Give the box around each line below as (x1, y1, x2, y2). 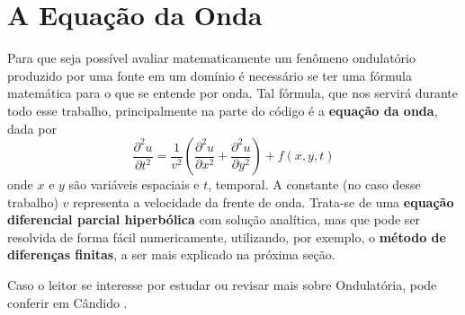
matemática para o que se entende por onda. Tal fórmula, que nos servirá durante (7, 83, 458, 102)
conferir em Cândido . (7, 293, 128, 311)
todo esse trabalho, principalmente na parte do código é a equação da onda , (7, 101, 438, 119)
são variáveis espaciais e (68, 175, 200, 194)
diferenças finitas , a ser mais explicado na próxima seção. (7, 245, 335, 264)
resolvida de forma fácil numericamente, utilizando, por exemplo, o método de (7, 227, 446, 246)
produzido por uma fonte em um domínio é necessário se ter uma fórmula (7, 66, 412, 84)
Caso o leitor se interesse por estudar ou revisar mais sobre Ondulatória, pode (7, 276, 437, 294)
